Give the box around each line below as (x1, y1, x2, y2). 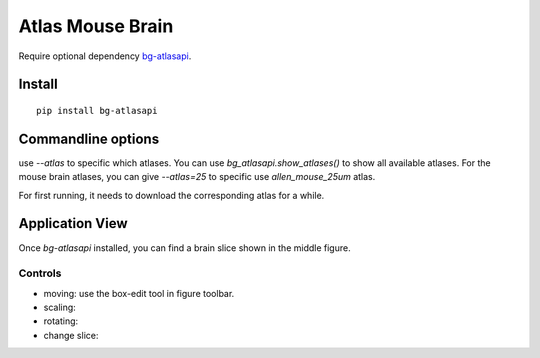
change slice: (43, 329, 99, 341)
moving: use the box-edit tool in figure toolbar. (43, 287, 235, 299)
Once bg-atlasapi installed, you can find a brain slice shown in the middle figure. (18, 241, 351, 254)
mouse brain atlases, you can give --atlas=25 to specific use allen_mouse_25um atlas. (18, 171, 376, 183)
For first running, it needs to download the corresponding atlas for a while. (18, 189, 325, 201)
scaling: (43, 301, 77, 314)
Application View (18, 215, 129, 232)
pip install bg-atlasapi (36, 105, 158, 116)
